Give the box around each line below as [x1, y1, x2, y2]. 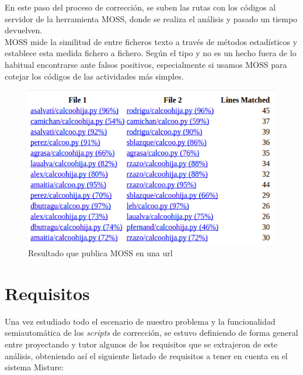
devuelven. [5, 24, 43, 36]
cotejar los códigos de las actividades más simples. [5, 70, 184, 82]
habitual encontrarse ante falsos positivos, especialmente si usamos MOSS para [5, 58, 287, 70]
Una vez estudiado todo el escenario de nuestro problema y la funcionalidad [5, 315, 276, 327]
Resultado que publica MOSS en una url [28, 247, 173, 259]
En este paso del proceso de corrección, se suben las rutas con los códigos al [5, 1, 276, 13]
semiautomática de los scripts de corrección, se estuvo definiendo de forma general [5, 326, 298, 339]
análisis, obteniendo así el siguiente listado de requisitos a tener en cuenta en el [5, 349, 288, 362]
